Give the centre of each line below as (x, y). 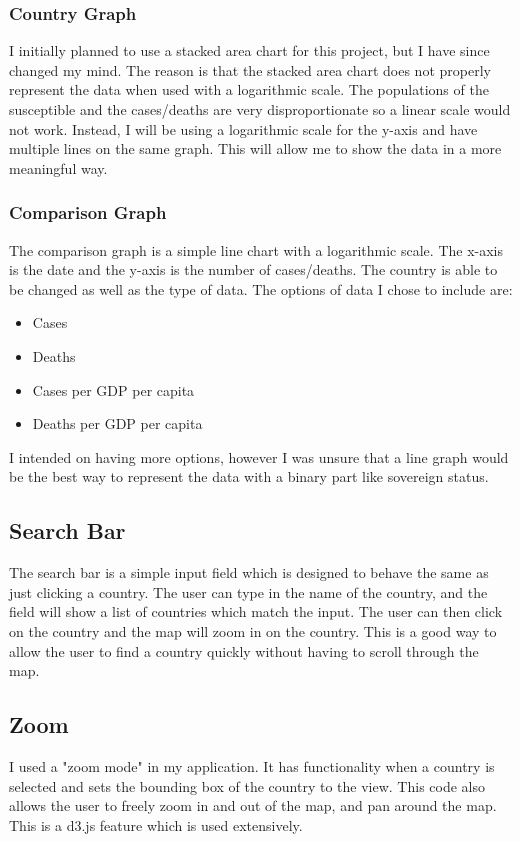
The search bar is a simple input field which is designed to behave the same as (249, 572)
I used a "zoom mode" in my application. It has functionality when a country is (252, 765)
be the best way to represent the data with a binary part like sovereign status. (249, 476)
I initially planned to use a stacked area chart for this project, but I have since (249, 50)
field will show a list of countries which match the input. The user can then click (256, 611)
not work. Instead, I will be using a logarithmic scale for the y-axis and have (243, 128)
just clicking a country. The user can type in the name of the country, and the (248, 591)
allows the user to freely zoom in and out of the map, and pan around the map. (253, 805)
